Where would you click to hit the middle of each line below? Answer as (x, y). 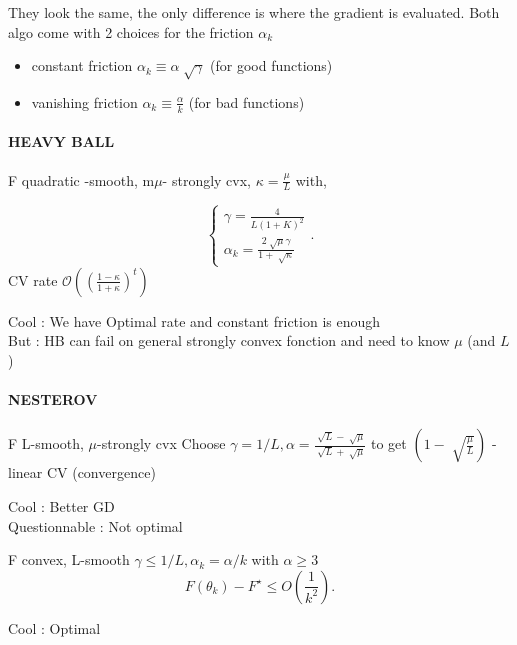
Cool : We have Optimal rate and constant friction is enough (194, 320)
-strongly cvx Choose (161, 443)
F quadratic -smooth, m (81, 179)
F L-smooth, (46, 443)
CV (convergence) (101, 472)
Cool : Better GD (61, 505)
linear (25, 472)
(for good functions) (271, 65)
